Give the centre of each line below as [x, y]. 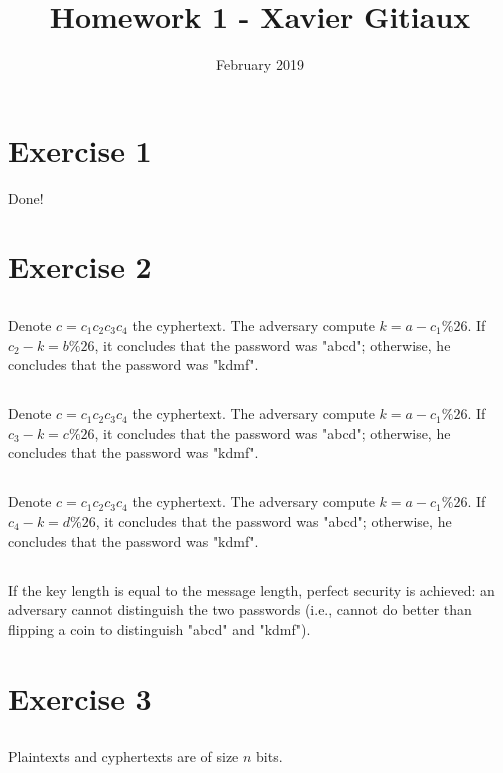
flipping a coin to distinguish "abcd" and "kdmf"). [159, 628]
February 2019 [260, 64]
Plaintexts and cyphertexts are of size [123, 756]
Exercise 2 [80, 266]
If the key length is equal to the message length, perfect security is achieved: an [251, 589]
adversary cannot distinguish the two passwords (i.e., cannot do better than [240, 609]
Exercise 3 [80, 697]
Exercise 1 [80, 149]
